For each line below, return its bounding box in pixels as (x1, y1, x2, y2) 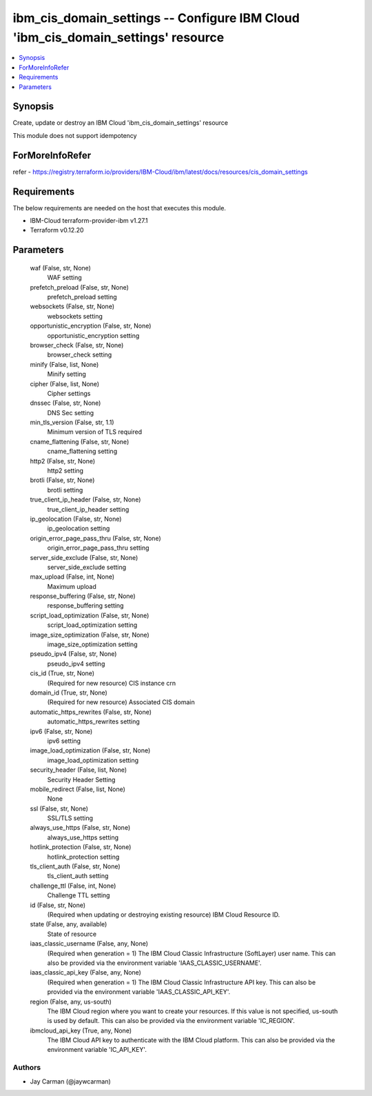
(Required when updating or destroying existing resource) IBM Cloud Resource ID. (47, 910, 280, 919)
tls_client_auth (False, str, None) (30, 862, 121, 870)
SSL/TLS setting (47, 814, 93, 822)
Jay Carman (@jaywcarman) (30, 1077, 112, 1086)
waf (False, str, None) (30, 263, 91, 272)
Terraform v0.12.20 (30, 226, 84, 235)
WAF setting (47, 273, 82, 282)
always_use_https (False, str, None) (30, 824, 131, 832)
